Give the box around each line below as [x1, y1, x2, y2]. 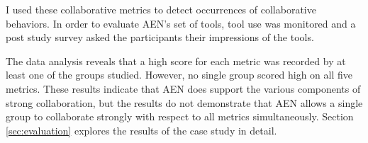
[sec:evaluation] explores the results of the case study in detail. [6, 122, 277, 137]
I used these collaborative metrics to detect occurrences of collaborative [6, 2, 316, 16]
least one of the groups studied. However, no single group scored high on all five [6, 67, 352, 82]
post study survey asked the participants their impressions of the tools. [6, 30, 314, 45]
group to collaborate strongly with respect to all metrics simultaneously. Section [6, 109, 354, 124]
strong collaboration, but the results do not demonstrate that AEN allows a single [6, 95, 363, 110]
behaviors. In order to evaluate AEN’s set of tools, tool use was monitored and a [6, 16, 356, 30]
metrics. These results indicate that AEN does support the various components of [6, 81, 361, 96]
